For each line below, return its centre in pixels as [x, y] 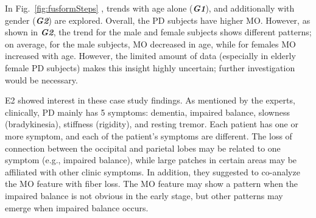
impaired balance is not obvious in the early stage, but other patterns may [144, 195]
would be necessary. [41, 79]
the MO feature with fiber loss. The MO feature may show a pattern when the [152, 184]
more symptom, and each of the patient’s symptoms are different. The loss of [149, 135]
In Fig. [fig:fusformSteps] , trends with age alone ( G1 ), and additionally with [150, 8]
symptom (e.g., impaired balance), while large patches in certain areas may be [151, 160]
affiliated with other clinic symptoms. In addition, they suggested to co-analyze [153, 171]
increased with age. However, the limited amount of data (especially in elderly [150, 56]
